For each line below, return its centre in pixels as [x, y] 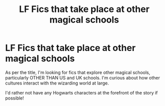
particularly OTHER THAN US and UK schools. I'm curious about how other [83, 77]
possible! [15, 98]
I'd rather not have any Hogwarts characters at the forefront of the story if [81, 92]
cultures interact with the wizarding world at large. [57, 83]
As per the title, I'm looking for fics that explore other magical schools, [78, 72]
